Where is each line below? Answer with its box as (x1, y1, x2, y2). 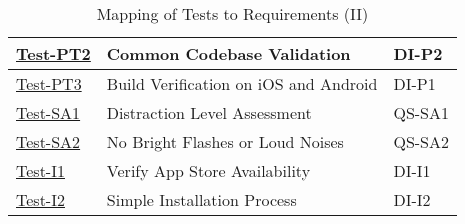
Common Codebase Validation (106, 42, 351, 65)
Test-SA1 (16, 101, 81, 124)
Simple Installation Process (106, 188, 297, 211)
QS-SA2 (393, 130, 450, 153)
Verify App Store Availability (106, 159, 311, 182)
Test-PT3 (16, 72, 82, 95)
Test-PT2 (16, 42, 91, 65)
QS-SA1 (393, 101, 450, 124)
